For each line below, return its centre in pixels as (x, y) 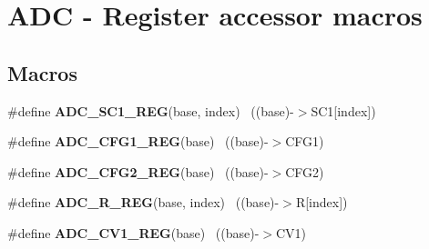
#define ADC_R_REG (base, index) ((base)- (143, 202)
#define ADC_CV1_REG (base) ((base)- (133, 232)
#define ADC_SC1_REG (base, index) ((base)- (151, 110)
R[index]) (322, 202)
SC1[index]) (343, 110)
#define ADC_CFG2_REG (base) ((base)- (138, 171)
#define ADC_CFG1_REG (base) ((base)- (138, 141)
